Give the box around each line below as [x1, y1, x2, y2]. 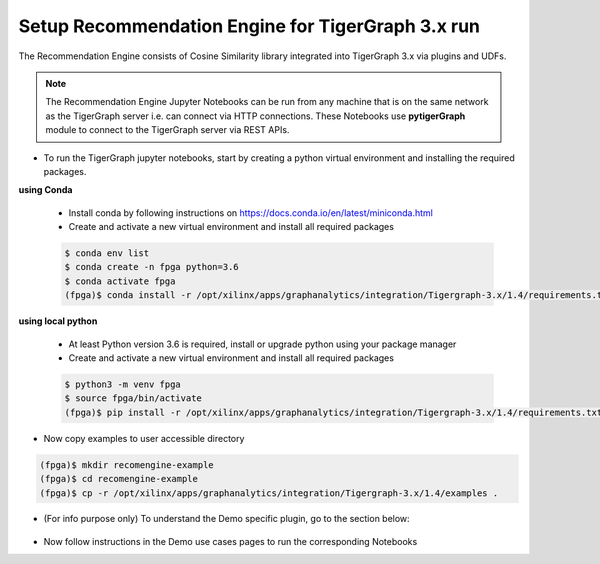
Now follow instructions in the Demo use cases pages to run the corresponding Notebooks [43, 535, 418, 547]
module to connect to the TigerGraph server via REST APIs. [45, 124, 290, 136]
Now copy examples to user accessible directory [43, 432, 245, 444]
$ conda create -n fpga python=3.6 [64, 261, 239, 273]
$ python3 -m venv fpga [64, 378, 182, 390]
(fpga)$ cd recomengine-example [39, 473, 199, 485]
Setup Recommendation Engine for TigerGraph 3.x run [18, 15, 480, 37]
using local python [18, 315, 98, 327]
